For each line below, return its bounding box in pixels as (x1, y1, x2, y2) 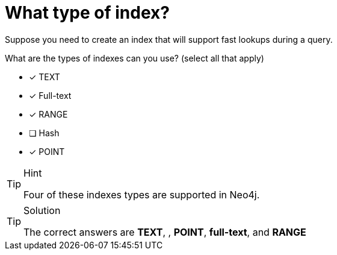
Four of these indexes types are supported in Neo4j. (23, 188, 260, 201)
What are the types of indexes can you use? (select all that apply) (5, 52, 264, 63)
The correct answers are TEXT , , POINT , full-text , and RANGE (23, 225, 306, 238)
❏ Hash (29, 127, 60, 138)
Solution (23, 204, 61, 216)
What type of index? (5, 2, 170, 23)
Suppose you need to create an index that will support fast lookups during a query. (5, 34, 333, 45)
